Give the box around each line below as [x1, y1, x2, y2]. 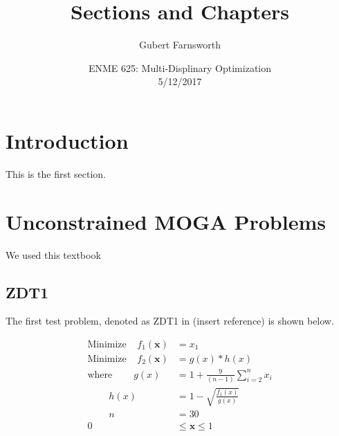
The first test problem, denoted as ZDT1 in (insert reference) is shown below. [6, 314, 334, 328]
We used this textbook [6, 247, 101, 262]
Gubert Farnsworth [139, 37, 221, 52]
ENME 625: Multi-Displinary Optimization [88, 60, 272, 75]
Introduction [6, 126, 129, 154]
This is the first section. [6, 166, 106, 181]
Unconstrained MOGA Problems [6, 207, 326, 235]
